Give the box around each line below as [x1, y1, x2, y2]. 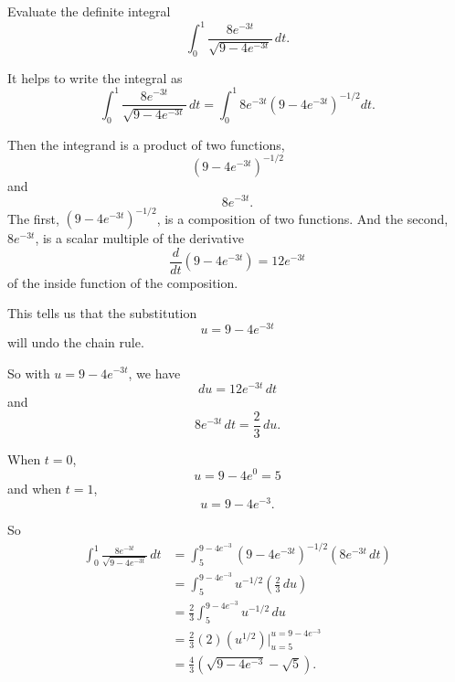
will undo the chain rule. [7, 332, 144, 351]
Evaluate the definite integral [7, 2, 171, 20]
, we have [128, 363, 181, 382]
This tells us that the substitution [7, 304, 197, 323]
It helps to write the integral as [7, 68, 183, 87]
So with [7, 363, 50, 382]
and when [7, 478, 62, 497]
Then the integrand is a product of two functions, [7, 134, 285, 154]
